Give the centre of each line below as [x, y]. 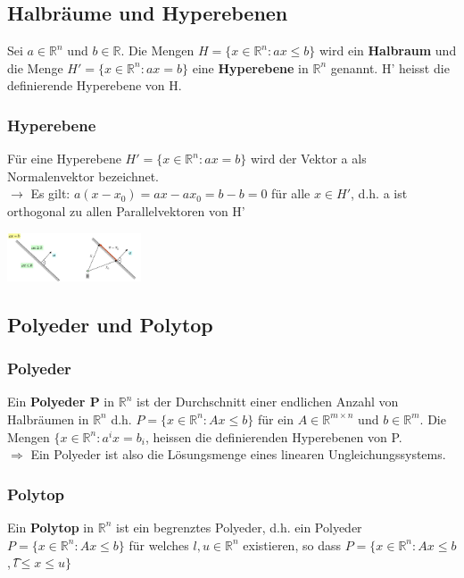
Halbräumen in [48, 419]
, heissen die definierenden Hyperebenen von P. [273, 436]
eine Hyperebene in [250, 67]
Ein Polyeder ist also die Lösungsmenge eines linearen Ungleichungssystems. [238, 454]
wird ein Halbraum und [388, 50]
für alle [291, 193]
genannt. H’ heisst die [390, 67]
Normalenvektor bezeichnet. [83, 176]
